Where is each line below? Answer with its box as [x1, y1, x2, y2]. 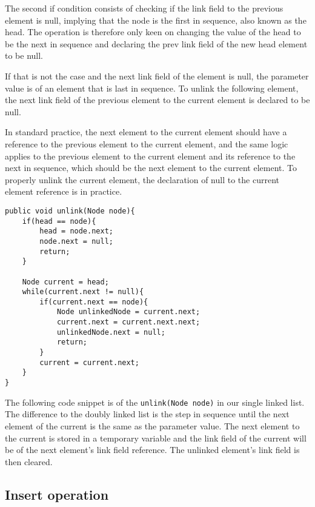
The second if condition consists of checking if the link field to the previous [5, 2, 283, 14]
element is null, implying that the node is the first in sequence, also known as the [5, 13, 307, 26]
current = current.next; [39, 358, 139, 367]
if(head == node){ [22, 217, 96, 226]
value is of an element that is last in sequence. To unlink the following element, [5, 81, 299, 94]
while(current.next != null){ [22, 287, 144, 297]
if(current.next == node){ [39, 297, 148, 306]
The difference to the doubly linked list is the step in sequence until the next [5, 408, 290, 420]
